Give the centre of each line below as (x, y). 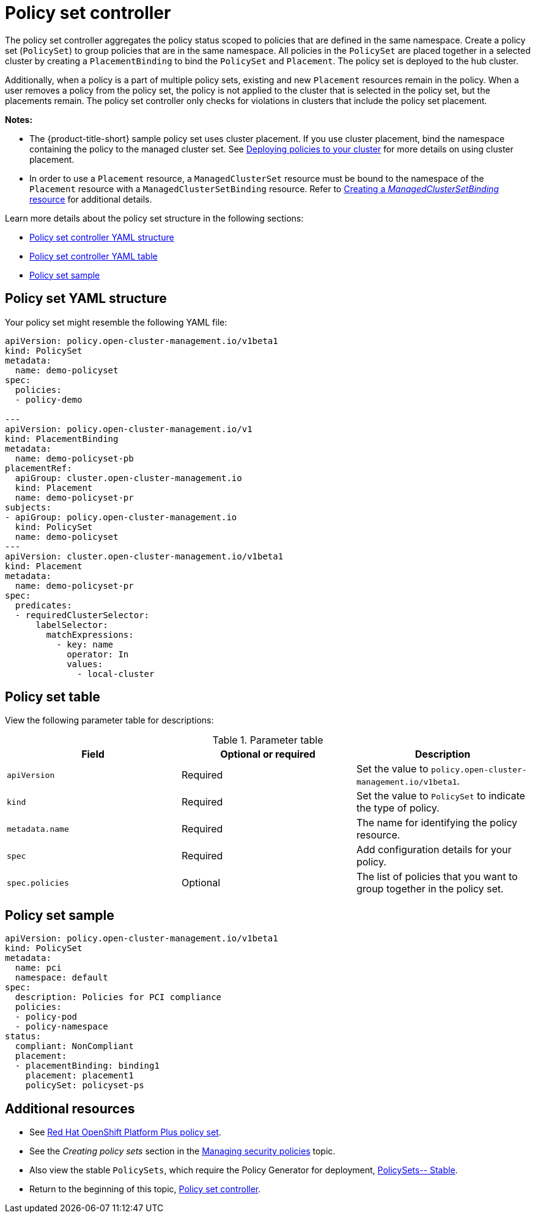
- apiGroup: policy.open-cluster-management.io (121, 517)
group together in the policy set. (430, 889)
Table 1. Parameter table (268, 740)
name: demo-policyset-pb (74, 458)
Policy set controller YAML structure (102, 237)
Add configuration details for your (434, 850)
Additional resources (70, 1108)
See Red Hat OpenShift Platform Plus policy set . (125, 1132)
